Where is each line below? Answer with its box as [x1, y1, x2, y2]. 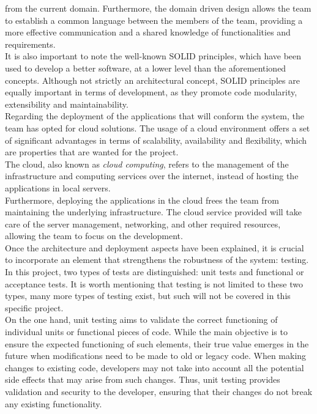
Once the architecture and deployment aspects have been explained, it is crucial [5, 241, 304, 254]
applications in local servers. [5, 181, 111, 194]
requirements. [5, 37, 56, 50]
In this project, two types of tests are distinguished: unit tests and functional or [5, 265, 304, 278]
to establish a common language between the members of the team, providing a [5, 13, 303, 26]
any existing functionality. [5, 397, 102, 410]
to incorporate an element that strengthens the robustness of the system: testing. [5, 253, 309, 266]
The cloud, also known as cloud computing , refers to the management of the [5, 157, 289, 170]
